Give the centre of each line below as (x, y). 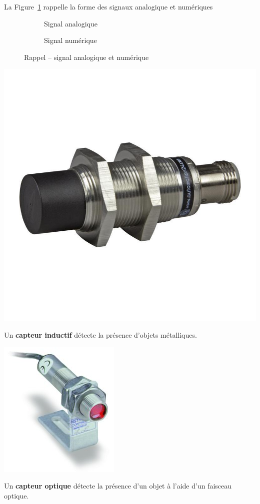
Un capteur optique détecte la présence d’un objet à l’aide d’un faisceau (118, 486)
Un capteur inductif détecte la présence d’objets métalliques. (100, 334)
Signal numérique (70, 40)
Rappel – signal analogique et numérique (86, 57)
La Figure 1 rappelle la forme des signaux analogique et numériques (108, 6)
